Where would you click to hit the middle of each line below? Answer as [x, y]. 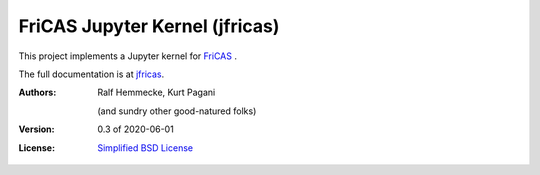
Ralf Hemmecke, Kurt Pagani [156, 92]
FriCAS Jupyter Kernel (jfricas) [149, 26]
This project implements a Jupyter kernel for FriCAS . [127, 56]
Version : [36, 129]
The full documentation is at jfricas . [91, 74]
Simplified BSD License [145, 147]
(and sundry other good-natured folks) [177, 111]
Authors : [37, 92]
